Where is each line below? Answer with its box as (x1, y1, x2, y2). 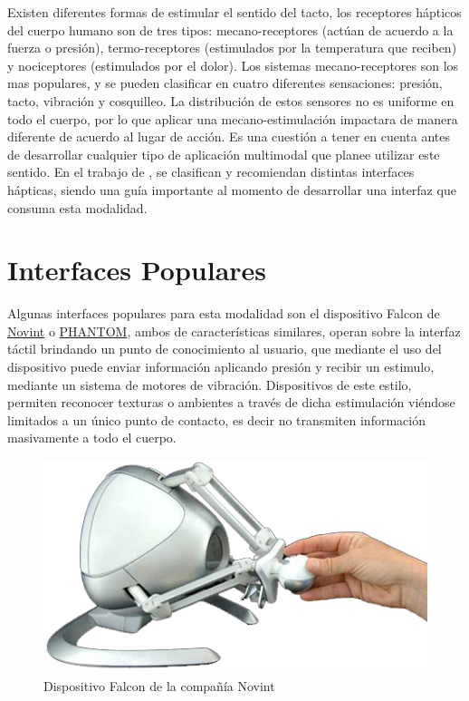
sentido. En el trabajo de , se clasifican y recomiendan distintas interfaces (7, 162, 415, 181)
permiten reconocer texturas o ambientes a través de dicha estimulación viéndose (7, 393, 455, 412)
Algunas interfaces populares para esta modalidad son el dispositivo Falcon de (7, 304, 440, 323)
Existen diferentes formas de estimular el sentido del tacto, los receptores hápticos (7, 3, 462, 21)
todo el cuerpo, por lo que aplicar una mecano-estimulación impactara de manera (7, 109, 458, 128)
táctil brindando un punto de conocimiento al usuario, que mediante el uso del (7, 339, 442, 358)
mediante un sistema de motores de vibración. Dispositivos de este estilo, (7, 375, 412, 394)
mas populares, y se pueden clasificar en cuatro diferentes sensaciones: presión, (7, 73, 443, 92)
